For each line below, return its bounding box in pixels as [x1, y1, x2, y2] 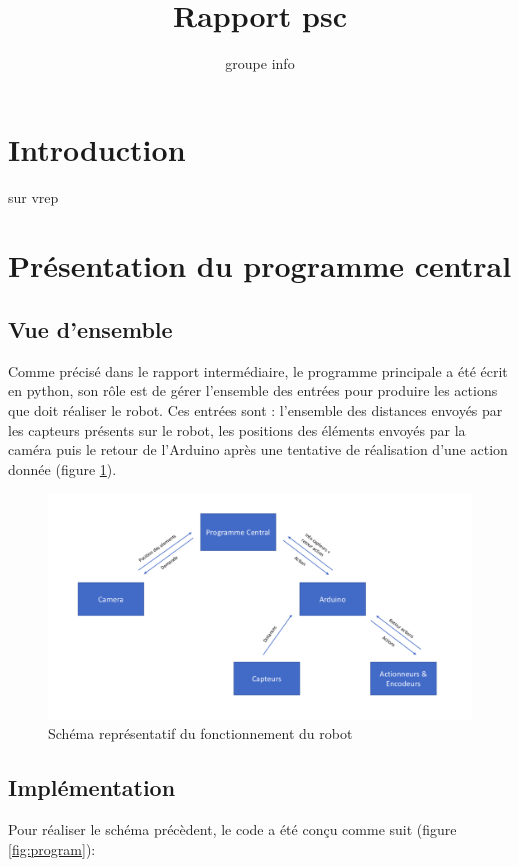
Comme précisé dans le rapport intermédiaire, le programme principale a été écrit [8, 360, 508, 381]
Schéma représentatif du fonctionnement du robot [48, 723, 353, 744]
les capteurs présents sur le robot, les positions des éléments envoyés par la [8, 419, 466, 440]
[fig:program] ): [8, 838, 96, 859]
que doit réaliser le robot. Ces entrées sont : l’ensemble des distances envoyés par [8, 400, 503, 421]
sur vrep [8, 186, 59, 207]
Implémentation [8, 772, 176, 803]
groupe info [225, 53, 295, 74]
